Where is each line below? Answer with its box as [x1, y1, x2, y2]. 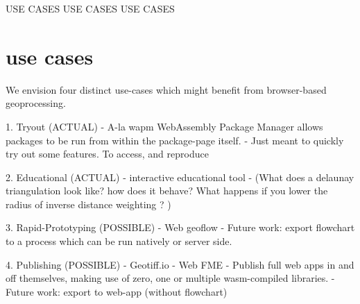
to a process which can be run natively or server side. [6, 234, 232, 248]
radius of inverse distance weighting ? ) [6, 196, 171, 211]
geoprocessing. [6, 96, 66, 110]
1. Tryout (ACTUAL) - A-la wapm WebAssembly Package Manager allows [6, 119, 323, 133]
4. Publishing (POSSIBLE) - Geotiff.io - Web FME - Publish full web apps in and [6, 257, 354, 271]
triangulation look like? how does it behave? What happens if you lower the [6, 183, 328, 198]
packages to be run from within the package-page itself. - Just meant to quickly [6, 133, 344, 147]
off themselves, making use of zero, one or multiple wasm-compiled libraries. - [6, 271, 335, 285]
